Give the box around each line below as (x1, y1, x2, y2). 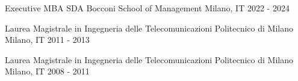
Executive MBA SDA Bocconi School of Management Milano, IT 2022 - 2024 (5, 2, 290, 14)
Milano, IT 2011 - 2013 (5, 33, 90, 46)
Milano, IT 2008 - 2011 (5, 65, 90, 77)
